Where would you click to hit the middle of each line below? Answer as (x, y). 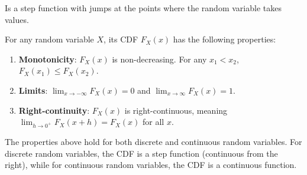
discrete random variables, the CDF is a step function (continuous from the (141, 153)
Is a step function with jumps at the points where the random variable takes (143, 8)
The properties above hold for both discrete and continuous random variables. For (153, 141)
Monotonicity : (48, 59)
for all (153, 122)
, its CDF (121, 39)
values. (17, 19)
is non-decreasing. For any (159, 59)
